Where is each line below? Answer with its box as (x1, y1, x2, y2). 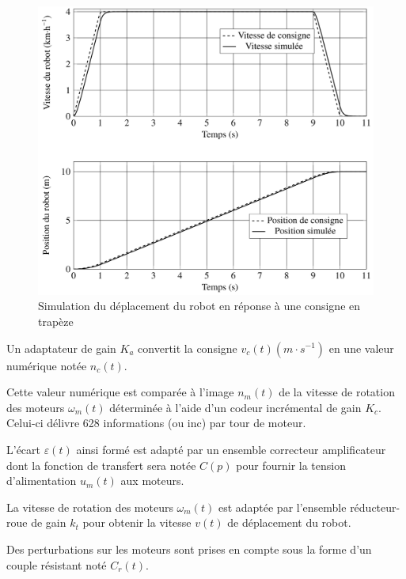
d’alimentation (6, 472, 77, 489)
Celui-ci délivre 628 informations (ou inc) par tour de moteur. (6, 414, 306, 431)
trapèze (38, 312, 74, 329)
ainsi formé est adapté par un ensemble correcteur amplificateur (76, 441, 386, 457)
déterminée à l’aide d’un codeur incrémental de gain (109, 399, 362, 415)
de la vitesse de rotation (279, 384, 395, 400)
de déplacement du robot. (227, 514, 351, 531)
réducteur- (350, 498, 400, 515)
